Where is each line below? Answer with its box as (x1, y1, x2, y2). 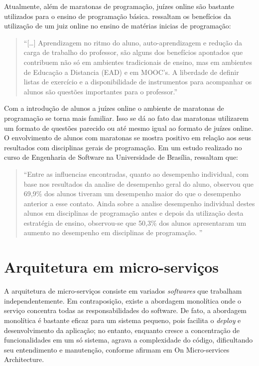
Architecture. (4, 354, 44, 365)
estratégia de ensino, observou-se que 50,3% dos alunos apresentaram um (23, 217, 247, 228)
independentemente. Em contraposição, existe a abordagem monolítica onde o (4, 295, 242, 306)
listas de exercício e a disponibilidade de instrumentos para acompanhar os (23, 76, 252, 87)
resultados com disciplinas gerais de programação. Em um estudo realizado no (4, 142, 242, 152)
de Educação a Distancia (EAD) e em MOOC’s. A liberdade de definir (23, 66, 239, 77)
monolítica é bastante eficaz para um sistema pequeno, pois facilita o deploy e (4, 315, 241, 325)
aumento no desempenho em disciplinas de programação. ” (23, 227, 203, 238)
